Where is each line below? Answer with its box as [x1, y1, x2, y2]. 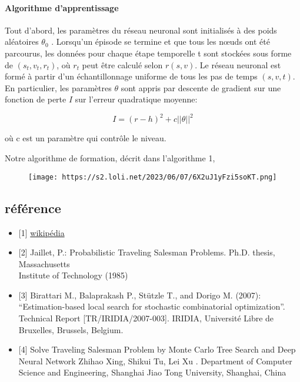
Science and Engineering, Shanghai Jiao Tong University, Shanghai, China [18, 366, 286, 378]
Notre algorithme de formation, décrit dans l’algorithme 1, [5, 152, 215, 164]
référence [5, 198, 61, 217]
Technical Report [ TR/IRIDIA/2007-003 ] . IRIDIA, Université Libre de [18, 312, 274, 324]
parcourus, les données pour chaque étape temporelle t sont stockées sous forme [5, 46, 292, 59]
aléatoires [5, 35, 39, 48]
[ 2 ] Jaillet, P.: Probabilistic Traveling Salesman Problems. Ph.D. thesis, [18, 246, 275, 258]
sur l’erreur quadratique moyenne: [75, 93, 198, 105]
